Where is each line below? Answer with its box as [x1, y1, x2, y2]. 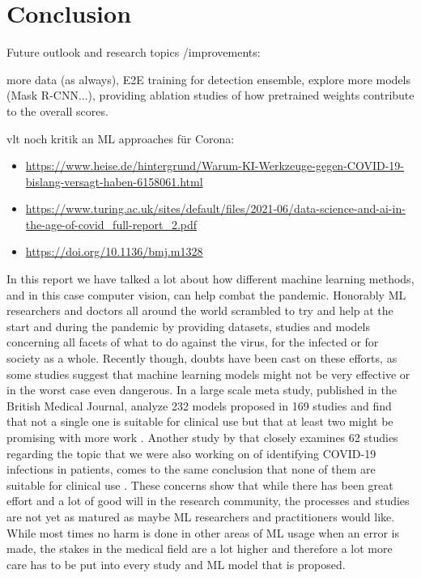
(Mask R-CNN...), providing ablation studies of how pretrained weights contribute [6, 87, 415, 104]
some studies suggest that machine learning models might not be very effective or [6, 365, 410, 382]
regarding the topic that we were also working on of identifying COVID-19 [6, 444, 376, 461]
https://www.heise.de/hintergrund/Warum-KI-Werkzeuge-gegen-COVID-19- [25, 157, 404, 174]
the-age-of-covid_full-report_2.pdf [25, 215, 198, 232]
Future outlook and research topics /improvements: [6, 44, 261, 61]
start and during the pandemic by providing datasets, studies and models [6, 317, 371, 334]
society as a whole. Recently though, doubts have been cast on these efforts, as [6, 350, 398, 367]
